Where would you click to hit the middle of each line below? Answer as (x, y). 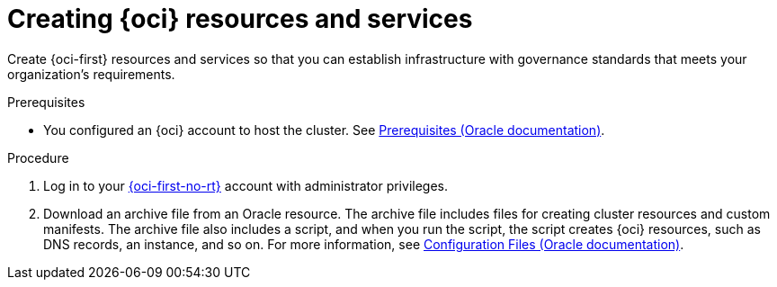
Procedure (38, 157)
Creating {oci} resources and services (240, 19)
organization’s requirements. (91, 74)
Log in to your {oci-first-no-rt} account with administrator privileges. (246, 185)
